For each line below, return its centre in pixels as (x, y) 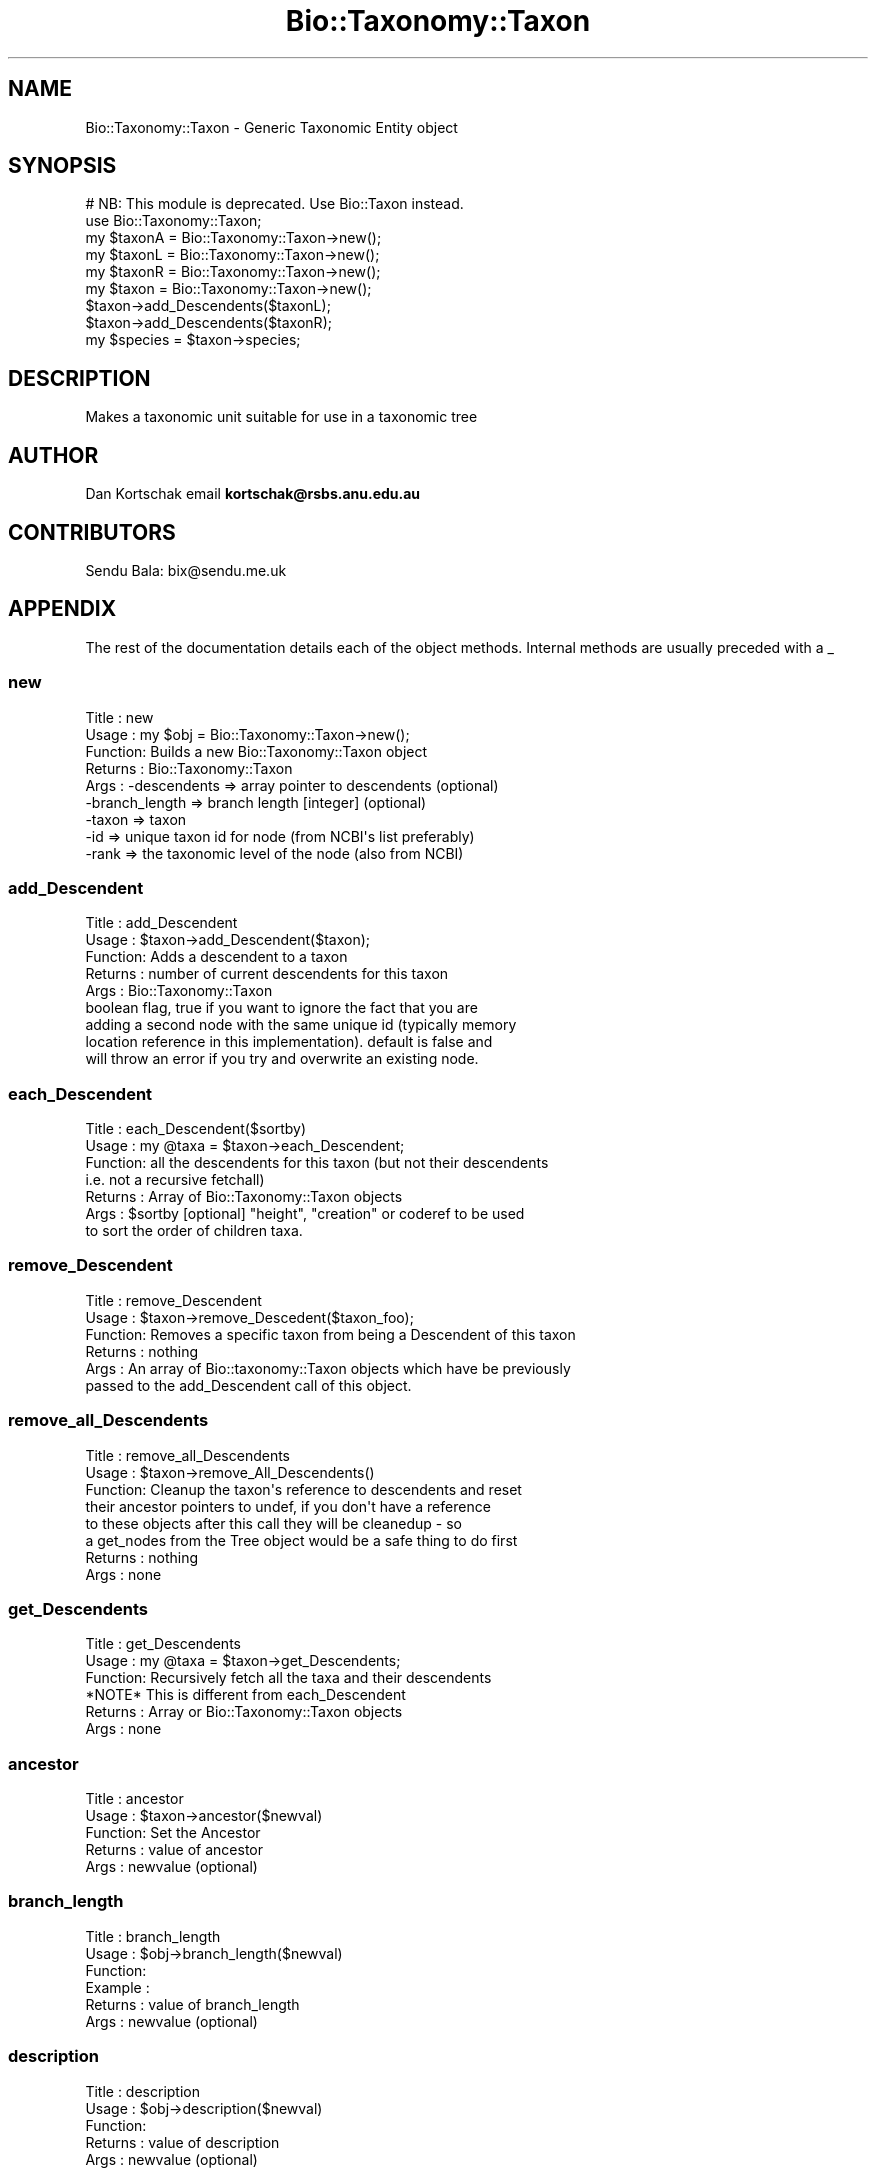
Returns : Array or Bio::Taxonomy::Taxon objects (244, 1712)
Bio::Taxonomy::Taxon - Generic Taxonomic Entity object (271, 127)
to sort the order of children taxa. (194, 1231)
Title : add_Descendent (161, 923)
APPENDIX (62, 609)
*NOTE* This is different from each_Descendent (245, 1695)
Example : (117, 1987)
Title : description (142, 2091)
